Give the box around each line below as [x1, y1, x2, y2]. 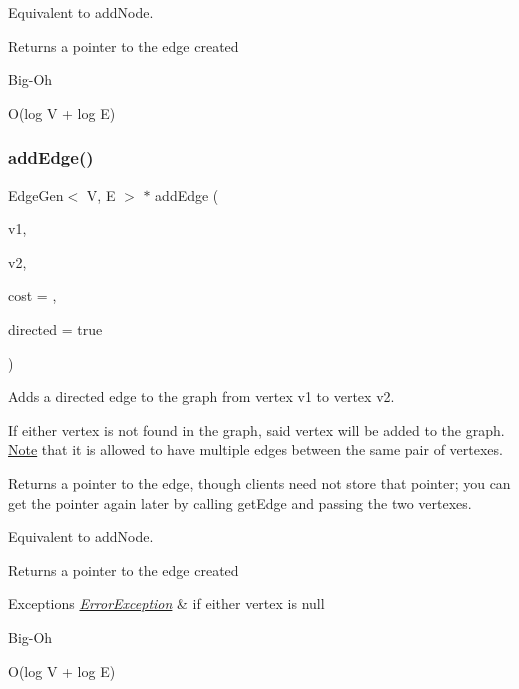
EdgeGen [8, 184, 64, 205]
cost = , [8, 285, 57, 306]
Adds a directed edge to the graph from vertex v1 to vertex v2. [8, 386, 395, 407]
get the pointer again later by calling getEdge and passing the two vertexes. [8, 492, 472, 513]
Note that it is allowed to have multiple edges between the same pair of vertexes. [8, 439, 503, 460]
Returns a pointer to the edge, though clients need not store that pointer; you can [8, 472, 511, 493]
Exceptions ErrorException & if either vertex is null [8, 593, 325, 614]
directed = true [8, 318, 103, 339]
